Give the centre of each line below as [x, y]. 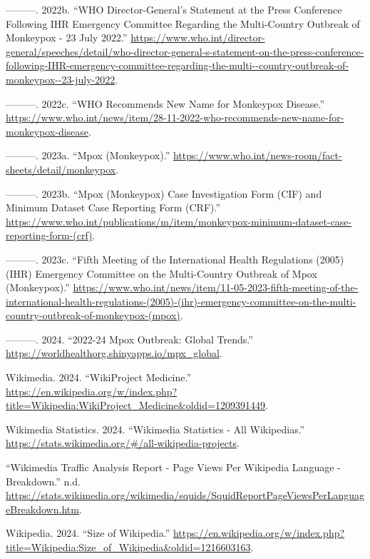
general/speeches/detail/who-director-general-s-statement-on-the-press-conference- [185, 51]
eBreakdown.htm [42, 509]
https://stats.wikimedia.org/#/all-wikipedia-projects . [123, 443]
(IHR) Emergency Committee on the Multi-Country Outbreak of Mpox [161, 273]
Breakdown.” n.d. [43, 481]
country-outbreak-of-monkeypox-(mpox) [93, 315]
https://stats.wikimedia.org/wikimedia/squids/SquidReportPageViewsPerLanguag [185, 495]
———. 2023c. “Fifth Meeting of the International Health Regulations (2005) [175, 259]
